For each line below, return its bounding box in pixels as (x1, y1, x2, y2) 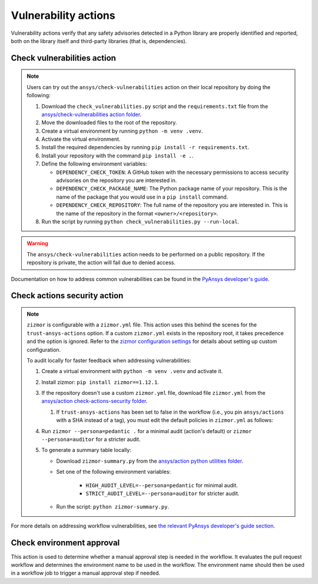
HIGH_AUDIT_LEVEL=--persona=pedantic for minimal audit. (85, 481, 238, 489)
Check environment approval (11, 537, 120, 547)
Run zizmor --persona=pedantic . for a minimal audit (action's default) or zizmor (41, 427, 252, 434)
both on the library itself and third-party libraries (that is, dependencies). (11, 37, 187, 44)
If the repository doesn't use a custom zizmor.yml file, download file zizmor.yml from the (41, 390, 266, 397)
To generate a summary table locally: (41, 447, 132, 454)
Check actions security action (11, 291, 124, 301)
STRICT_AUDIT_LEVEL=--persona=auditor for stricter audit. (85, 490, 240, 497)
